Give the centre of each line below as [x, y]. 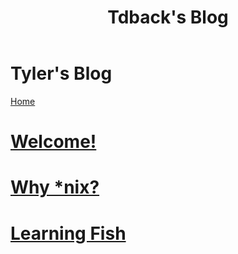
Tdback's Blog [168, 17]
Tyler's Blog [61, 73]
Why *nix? [55, 187]
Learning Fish [68, 233]
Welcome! [53, 142]
